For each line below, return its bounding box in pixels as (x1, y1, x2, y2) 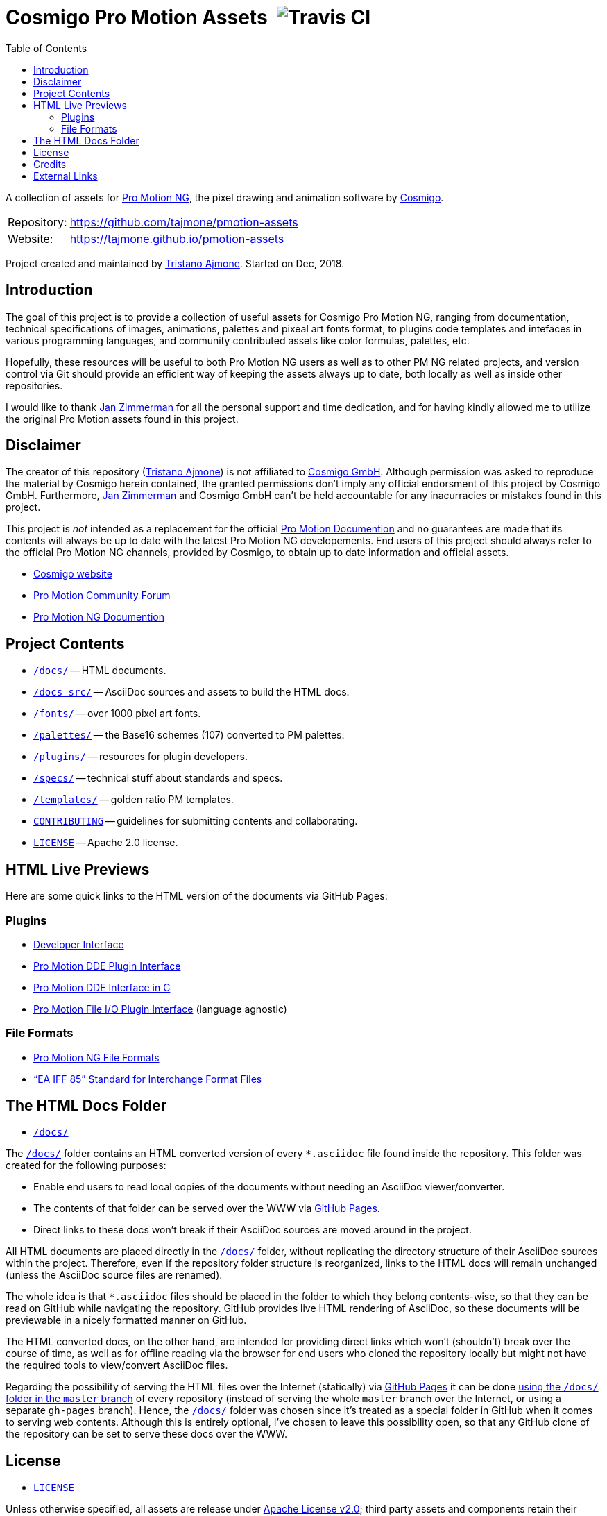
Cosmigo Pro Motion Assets (6, 6, 268, 29)
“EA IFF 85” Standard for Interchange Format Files (33, 1072, 262, 1085)
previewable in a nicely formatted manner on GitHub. (6, 1314, 247, 1326)
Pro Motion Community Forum (33, 589, 171, 602)
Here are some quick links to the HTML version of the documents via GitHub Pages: (6, 890, 388, 902)
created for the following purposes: (6, 1159, 166, 1172)
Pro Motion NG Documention (33, 611, 164, 623)
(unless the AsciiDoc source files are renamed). (6, 1269, 223, 1281)
